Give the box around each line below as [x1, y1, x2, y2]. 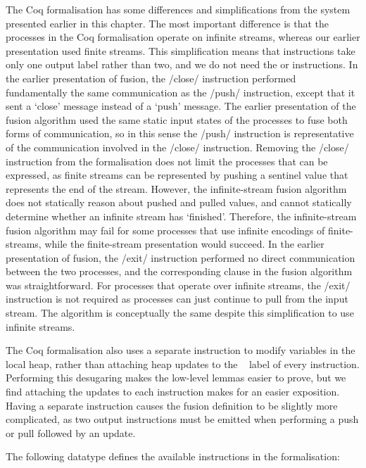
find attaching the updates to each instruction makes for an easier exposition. [6, 384, 340, 399]
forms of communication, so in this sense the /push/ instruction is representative [6, 126, 354, 141]
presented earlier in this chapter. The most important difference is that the [6, 15, 329, 30]
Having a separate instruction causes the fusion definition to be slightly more [6, 398, 338, 412]
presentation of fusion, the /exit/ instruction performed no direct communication [6, 250, 355, 265]
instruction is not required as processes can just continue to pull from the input [6, 291, 348, 306]
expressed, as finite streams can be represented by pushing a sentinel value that [6, 167, 348, 182]
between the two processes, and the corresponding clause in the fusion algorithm [6, 264, 353, 279]
